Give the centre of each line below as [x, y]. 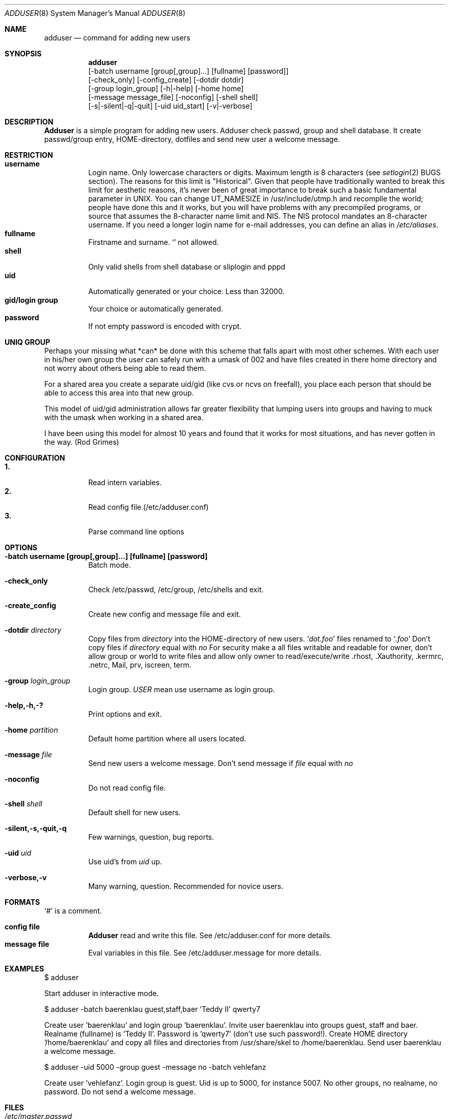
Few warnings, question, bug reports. [151, 837]
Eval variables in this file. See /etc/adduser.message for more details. [205, 953]
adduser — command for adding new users [117, 38]
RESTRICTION [29, 155]
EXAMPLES [24, 969]
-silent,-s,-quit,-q [36, 828]
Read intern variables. [125, 482]
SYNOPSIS [23, 54]
